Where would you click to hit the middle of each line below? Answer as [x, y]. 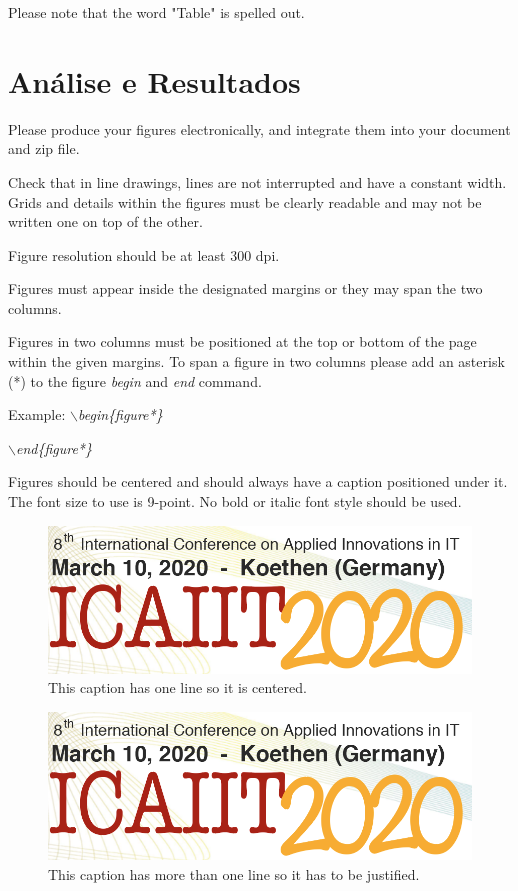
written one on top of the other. [105, 221]
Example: [37, 414]
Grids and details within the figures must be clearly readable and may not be [245, 201]
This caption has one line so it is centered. [177, 687]
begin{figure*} [120, 414]
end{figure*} [54, 447]
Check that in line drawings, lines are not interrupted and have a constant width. [257, 181]
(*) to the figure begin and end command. [135, 380]
